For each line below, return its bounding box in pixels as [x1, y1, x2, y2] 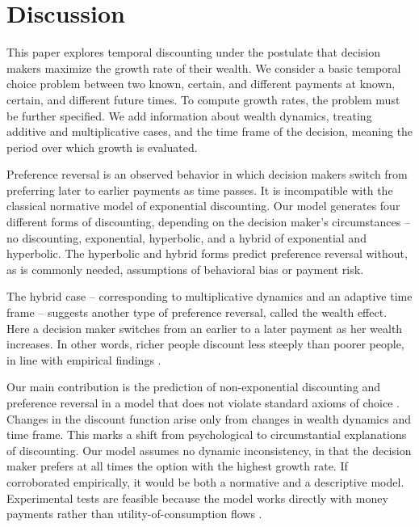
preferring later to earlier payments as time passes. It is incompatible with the [6, 181, 393, 198]
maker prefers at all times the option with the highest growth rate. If [6, 457, 348, 474]
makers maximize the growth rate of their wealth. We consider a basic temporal [6, 59, 401, 76]
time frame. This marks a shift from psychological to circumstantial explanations [6, 426, 407, 443]
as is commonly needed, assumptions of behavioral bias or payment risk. [6, 260, 364, 277]
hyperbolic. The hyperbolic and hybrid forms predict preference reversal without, [6, 245, 408, 262]
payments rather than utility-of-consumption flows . [6, 505, 262, 522]
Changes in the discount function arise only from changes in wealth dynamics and [6, 410, 411, 427]
